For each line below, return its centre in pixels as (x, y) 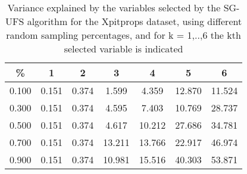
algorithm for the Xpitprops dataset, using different (135, 21)
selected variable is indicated (124, 49)
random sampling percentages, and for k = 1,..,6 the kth (124, 35)
